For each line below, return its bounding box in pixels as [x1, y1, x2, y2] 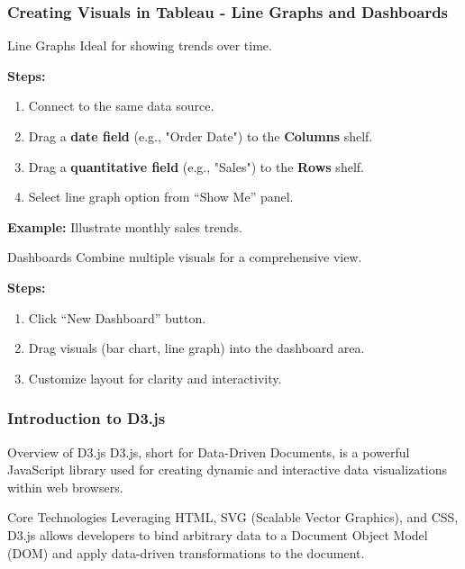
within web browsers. [7, 477, 123, 496]
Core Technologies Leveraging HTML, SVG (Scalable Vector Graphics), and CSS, [7, 508, 459, 527]
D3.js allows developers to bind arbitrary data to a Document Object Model [7, 525, 428, 544]
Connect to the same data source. [28, 96, 214, 115]
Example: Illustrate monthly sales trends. [7, 217, 242, 236]
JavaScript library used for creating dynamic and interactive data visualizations [7, 460, 447, 479]
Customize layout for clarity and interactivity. [28, 368, 282, 387]
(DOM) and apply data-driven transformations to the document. [7, 543, 365, 562]
